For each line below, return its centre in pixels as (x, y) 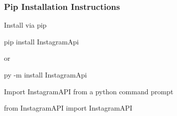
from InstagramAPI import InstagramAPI (68, 108)
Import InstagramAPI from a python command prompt (89, 91)
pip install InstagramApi (42, 41)
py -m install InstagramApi (45, 75)
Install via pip (25, 25)
